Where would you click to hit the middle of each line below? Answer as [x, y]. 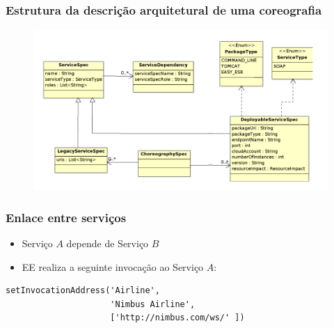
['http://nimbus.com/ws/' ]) [177, 318]
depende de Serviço [108, 243]
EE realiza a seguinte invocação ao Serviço [113, 266]
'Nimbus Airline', [153, 304]
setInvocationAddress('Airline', [83, 291]
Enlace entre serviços [66, 217]
